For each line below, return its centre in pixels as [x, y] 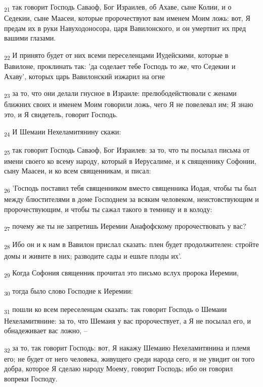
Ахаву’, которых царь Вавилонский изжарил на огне [84, 76]
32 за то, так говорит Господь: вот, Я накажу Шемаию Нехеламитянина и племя [127, 348]
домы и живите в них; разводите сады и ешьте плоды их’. [93, 255]
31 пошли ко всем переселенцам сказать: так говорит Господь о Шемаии [116, 310]
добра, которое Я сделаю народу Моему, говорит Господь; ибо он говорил [119, 368]
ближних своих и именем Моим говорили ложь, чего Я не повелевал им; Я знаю [129, 104]
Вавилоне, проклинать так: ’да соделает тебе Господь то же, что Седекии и [120, 66]
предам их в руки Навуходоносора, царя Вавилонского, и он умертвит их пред [125, 28]
